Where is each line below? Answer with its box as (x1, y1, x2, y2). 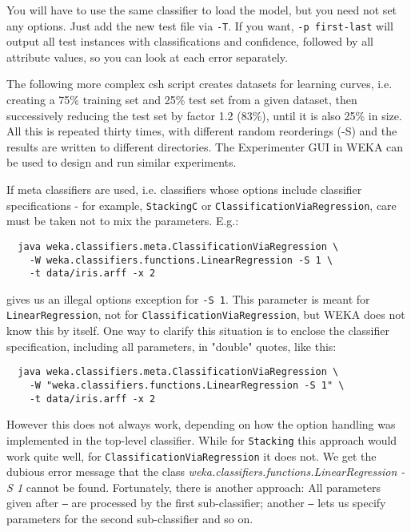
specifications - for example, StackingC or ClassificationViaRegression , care (6, 196, 397, 213)
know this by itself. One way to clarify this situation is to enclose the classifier (6, 322, 389, 339)
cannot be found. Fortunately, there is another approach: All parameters (26, 478, 381, 495)
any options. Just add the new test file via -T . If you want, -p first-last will (6, 17, 393, 34)
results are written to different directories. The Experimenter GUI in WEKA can (6, 138, 404, 155)
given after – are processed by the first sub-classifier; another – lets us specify (6, 494, 386, 511)
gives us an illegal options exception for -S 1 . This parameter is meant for (6, 290, 370, 307)
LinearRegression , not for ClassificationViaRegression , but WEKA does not (6, 306, 405, 323)
